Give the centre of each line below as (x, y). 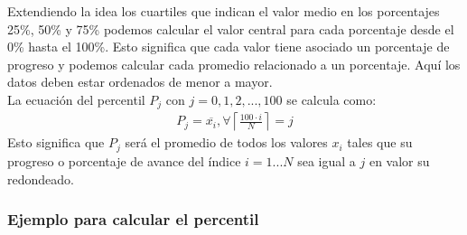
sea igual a (327, 160)
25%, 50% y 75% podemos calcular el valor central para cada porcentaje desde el (231, 28)
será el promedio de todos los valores (226, 142)
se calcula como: (332, 99)
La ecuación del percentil (76, 99)
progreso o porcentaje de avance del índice (124, 160)
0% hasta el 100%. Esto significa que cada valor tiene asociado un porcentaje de (229, 47)
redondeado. (41, 179)
